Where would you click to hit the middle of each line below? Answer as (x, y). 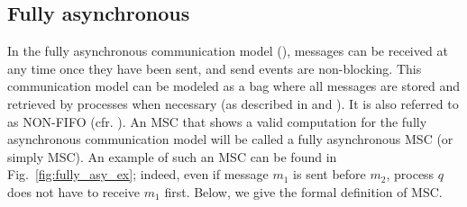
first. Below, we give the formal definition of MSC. (303, 191)
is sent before (330, 174)
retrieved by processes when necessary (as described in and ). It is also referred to (233, 103)
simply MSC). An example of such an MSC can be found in (172, 156)
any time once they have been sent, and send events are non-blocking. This (215, 68)
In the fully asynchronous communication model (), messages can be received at (228, 51)
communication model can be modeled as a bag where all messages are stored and (234, 86)
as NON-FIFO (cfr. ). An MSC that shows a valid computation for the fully (217, 121)
